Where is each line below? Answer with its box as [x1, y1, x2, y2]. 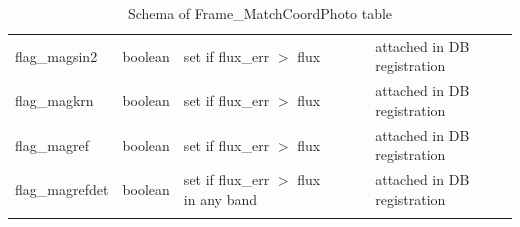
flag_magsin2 [15, 45, 98, 66]
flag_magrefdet [15, 178, 109, 199]
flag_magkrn [15, 90, 94, 111]
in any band [183, 188, 257, 209]
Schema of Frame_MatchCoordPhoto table [127, 3, 393, 23]
